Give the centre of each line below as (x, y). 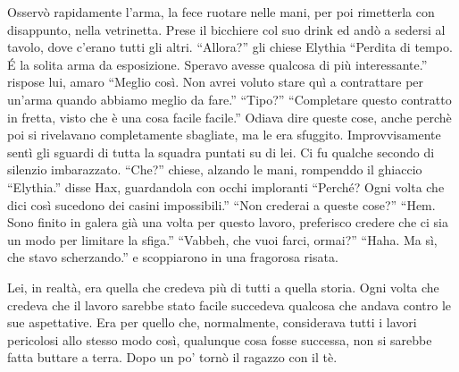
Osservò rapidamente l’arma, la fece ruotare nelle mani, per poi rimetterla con (221, 12)
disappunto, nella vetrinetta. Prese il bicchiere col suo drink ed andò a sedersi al (226, 29)
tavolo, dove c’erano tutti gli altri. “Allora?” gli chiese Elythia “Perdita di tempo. (230, 47)
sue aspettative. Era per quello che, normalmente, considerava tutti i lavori (212, 322)
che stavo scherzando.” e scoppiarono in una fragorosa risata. (173, 257)
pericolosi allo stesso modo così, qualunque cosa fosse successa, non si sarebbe (220, 339)
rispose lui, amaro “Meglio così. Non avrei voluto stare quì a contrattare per (216, 82)
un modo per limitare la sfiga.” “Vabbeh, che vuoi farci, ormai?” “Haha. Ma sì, (222, 239)
